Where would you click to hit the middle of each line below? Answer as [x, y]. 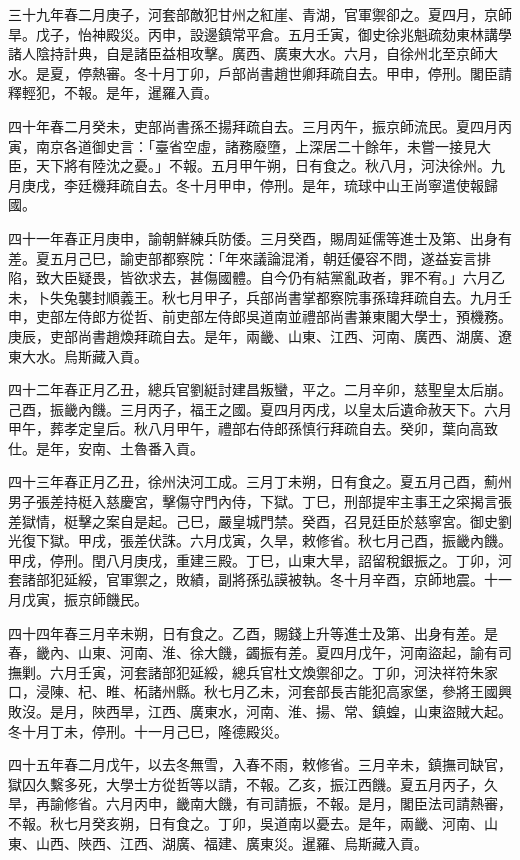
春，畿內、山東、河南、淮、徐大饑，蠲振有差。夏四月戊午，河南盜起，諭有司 [260, 652]
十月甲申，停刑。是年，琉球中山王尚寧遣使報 [336, 184]
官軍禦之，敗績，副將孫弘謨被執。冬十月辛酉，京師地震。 [294, 579]
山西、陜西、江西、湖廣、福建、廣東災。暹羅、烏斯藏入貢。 [231, 842]
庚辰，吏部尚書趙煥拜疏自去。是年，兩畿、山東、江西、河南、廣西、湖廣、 [253, 335]
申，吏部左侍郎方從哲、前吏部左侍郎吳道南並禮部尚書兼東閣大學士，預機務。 [260, 316]
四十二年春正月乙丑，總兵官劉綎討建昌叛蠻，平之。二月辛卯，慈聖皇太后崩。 [260, 389]
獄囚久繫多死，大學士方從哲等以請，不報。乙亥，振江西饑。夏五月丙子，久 [253, 783]
